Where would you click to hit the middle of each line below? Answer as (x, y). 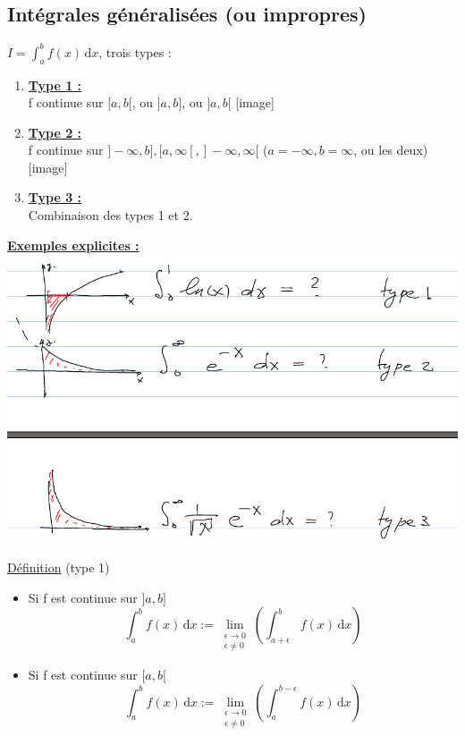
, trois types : (135, 51)
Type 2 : (55, 132)
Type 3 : (55, 197)
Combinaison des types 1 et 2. (110, 215)
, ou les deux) (391, 150)
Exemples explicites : (73, 245)
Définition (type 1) (59, 567)
